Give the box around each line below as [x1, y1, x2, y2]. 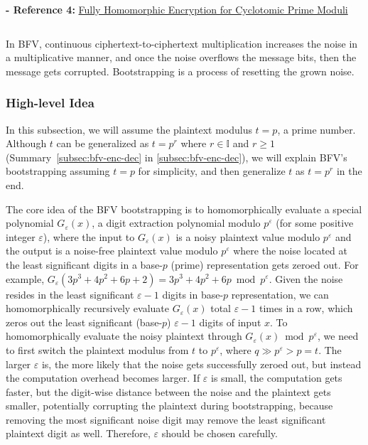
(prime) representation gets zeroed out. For [171, 257, 359, 272]
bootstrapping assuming [6, 163, 110, 178]
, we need [318, 328, 359, 343]
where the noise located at [233, 243, 347, 258]
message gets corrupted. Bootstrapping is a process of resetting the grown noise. [6, 63, 355, 78]
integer [6, 229, 36, 244]
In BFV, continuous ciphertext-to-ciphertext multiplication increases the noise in [6, 36, 358, 50]
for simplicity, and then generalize [138, 163, 286, 178]
